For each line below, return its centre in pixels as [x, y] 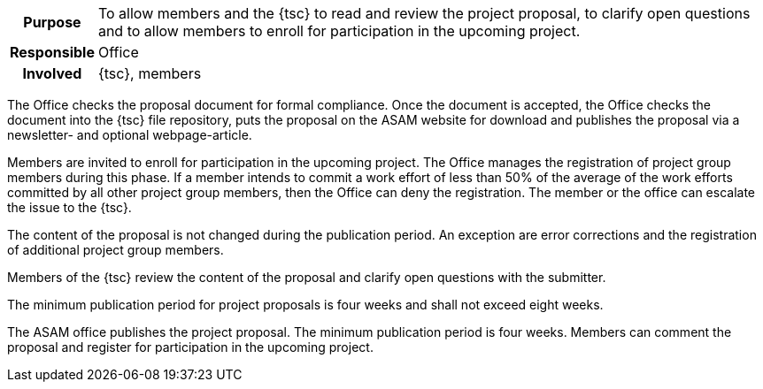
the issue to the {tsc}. [69, 207]
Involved [52, 73]
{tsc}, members [150, 73]
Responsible [52, 52]
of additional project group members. [116, 250]
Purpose [52, 22]
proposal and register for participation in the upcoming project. [190, 347]
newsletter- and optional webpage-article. [130, 135]
